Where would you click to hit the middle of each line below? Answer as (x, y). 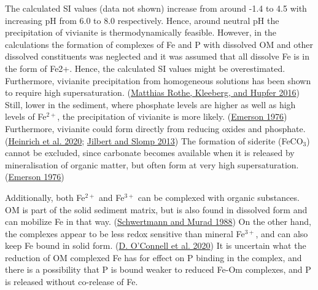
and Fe (111, 197)
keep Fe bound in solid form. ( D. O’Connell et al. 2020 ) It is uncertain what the (156, 245)
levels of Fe (26, 116)
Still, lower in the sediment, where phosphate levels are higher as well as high (150, 104)
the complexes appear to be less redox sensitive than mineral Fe (125, 233)
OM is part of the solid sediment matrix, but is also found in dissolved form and (156, 209)
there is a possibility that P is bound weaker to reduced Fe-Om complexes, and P (158, 269)
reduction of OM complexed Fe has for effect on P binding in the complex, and (153, 257)
